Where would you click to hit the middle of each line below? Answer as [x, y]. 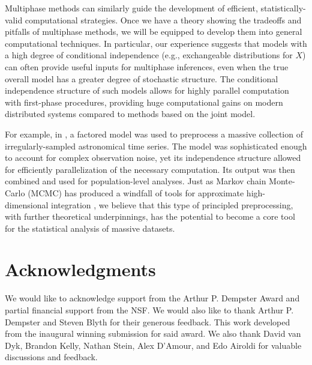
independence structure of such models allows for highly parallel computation [147, 90]
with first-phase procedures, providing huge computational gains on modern [144, 102]
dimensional [27, 204]
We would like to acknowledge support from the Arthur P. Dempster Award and [152, 298]
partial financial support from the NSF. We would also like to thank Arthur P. [149, 310]
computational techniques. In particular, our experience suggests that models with [156, 43]
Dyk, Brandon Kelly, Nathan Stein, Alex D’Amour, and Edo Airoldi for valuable [153, 345]
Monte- [282, 181]
